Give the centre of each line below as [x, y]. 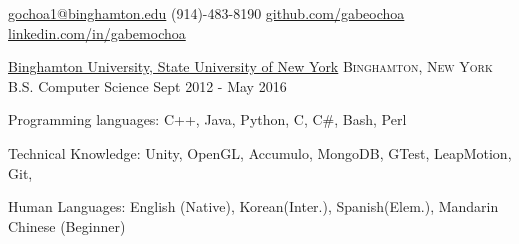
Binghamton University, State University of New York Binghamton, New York [250, 66]
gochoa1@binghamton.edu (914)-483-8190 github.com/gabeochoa [206, 13]
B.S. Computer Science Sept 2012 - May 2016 [147, 85]
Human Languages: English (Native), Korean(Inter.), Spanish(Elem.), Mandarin [253, 206]
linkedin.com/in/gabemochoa [97, 32]
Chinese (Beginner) [67, 225]
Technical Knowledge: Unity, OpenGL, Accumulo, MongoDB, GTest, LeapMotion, [260, 152]
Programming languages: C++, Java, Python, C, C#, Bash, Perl [207, 119]
